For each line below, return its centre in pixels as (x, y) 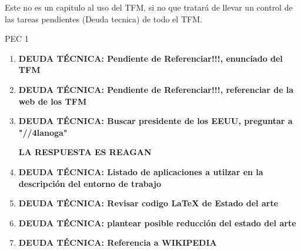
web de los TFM (53, 101)
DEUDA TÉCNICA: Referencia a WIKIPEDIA (118, 242)
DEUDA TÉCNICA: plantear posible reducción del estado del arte (157, 222)
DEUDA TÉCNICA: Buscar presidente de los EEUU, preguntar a (155, 121)
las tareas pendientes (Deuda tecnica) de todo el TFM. (103, 19)
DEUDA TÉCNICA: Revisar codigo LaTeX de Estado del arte (148, 203)
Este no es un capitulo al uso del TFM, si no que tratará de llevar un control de (149, 7)
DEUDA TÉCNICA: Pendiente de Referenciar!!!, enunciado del (150, 58)
